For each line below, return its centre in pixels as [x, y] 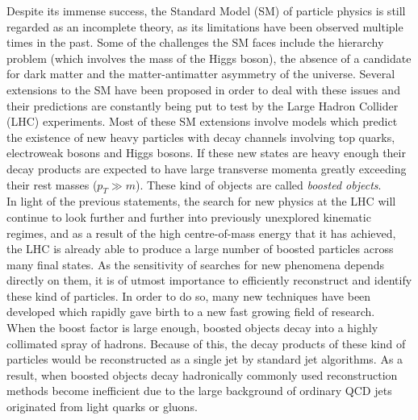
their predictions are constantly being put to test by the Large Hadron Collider [203, 105]
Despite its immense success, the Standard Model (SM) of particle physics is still [206, 10]
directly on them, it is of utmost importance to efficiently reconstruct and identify [209, 280]
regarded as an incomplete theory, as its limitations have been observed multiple [205, 26]
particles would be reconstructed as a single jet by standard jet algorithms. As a [205, 359]
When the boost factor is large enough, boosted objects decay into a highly [192, 328]
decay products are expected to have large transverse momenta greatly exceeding [207, 168]
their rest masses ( [52, 184]
